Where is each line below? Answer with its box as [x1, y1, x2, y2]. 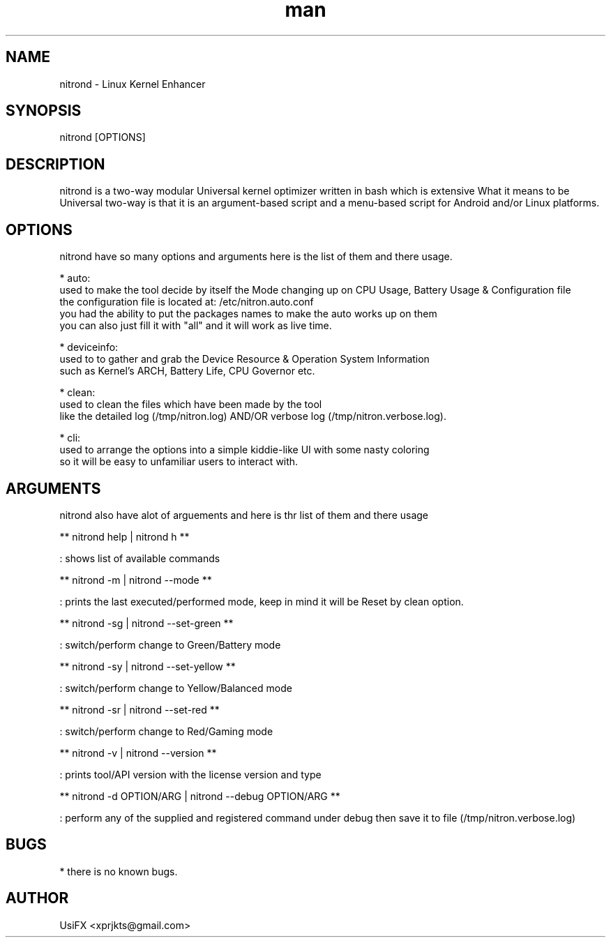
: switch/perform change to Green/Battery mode [59, 638, 281, 651]
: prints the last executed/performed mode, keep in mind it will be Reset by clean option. [59, 595, 464, 608]
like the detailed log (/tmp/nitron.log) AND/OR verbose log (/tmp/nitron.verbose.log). [59, 410, 446, 423]
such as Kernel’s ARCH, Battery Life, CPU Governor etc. [59, 365, 315, 377]
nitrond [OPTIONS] [59, 131, 146, 144]
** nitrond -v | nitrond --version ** [59, 746, 217, 759]
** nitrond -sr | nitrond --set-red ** [59, 703, 220, 716]
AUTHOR [6, 889, 69, 907]
